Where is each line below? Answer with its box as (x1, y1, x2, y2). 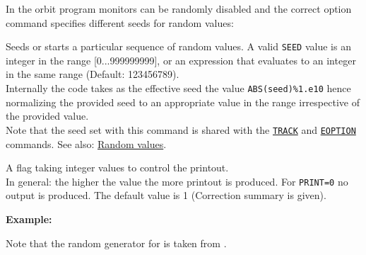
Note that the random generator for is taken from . (6, 235, 227, 250)
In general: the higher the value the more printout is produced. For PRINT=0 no (6, 174, 348, 188)
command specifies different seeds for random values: (6, 15, 234, 30)
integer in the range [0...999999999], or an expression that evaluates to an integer (6, 52, 356, 67)
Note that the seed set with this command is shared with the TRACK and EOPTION (6, 122, 356, 137)
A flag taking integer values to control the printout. (6, 160, 229, 175)
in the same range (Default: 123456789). (6, 67, 179, 81)
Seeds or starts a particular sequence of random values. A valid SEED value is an (6, 39, 351, 54)
